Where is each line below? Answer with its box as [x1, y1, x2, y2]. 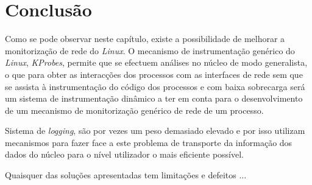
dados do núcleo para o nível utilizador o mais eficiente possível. [5, 148, 244, 161]
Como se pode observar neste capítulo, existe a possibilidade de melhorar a [5, 32, 285, 45]
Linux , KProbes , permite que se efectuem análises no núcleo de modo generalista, [5, 56, 308, 69]
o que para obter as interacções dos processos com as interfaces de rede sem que [5, 68, 303, 80]
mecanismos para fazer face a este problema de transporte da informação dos [5, 136, 292, 148]
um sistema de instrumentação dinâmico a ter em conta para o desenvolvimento [5, 92, 303, 105]
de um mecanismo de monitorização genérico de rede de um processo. [5, 103, 264, 116]
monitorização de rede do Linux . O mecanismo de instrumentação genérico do [5, 44, 295, 57]
